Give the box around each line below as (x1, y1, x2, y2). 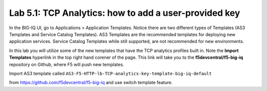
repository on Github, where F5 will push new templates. (9, 61, 125, 67)
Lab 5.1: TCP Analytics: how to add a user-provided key (9, 7, 240, 18)
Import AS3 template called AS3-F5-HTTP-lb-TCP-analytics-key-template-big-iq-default (9, 70, 212, 76)
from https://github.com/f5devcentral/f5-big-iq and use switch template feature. (9, 80, 173, 86)
